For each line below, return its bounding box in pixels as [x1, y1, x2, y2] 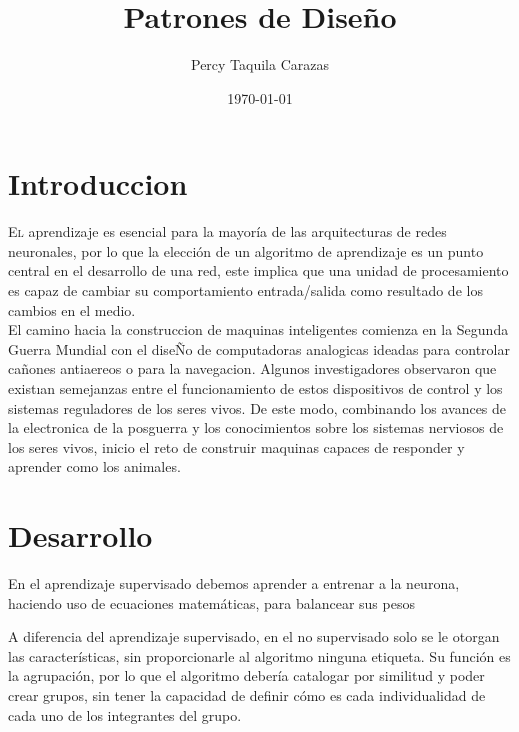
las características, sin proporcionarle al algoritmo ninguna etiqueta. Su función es [8, 645, 511, 666]
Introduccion [8, 163, 188, 204]
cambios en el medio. [8, 299, 136, 320]
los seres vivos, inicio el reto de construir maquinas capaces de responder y [8, 436, 465, 457]
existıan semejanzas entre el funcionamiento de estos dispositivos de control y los [8, 378, 503, 398]
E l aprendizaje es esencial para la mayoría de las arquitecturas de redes [8, 221, 447, 242]
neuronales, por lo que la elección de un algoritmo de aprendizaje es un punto [8, 240, 484, 261]
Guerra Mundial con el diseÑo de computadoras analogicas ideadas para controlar [8, 338, 510, 359]
